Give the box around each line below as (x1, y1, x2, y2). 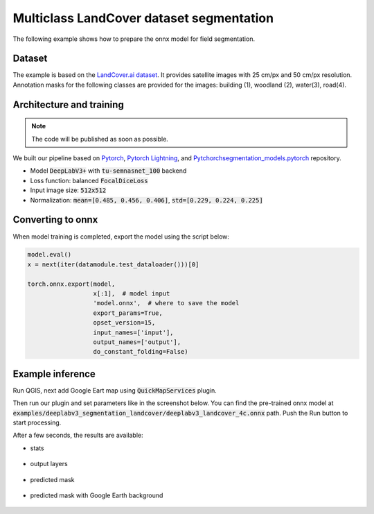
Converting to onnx (12, 214, 98, 225)
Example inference (12, 368, 96, 379)
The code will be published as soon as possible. (31, 135, 169, 143)
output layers (30, 460, 69, 468)
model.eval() (27, 250, 72, 259)
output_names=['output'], (93, 339, 181, 346)
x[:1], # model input (93, 290, 170, 298)
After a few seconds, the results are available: (12, 431, 143, 440)
